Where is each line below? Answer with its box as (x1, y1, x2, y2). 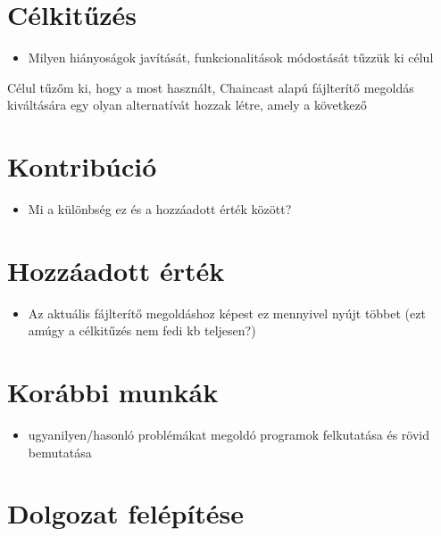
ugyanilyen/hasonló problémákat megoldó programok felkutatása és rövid (28, 425, 429, 444)
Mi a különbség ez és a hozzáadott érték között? (28, 200, 292, 219)
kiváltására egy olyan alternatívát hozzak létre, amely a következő (7, 95, 367, 114)
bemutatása (28, 442, 92, 461)
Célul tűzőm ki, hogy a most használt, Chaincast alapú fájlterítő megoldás (7, 78, 414, 96)
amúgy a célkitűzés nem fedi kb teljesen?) (28, 321, 256, 340)
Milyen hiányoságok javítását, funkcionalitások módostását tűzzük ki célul (28, 48, 434, 67)
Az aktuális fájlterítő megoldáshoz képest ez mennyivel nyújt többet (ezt (28, 303, 426, 322)
